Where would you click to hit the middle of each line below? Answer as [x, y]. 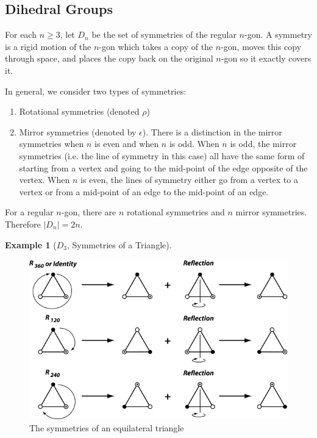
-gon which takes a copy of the [156, 46]
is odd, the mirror [263, 144]
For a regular [29, 212]
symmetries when [52, 144]
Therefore [23, 224]
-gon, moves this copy [261, 46]
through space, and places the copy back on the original [109, 58]
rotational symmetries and [176, 212]
